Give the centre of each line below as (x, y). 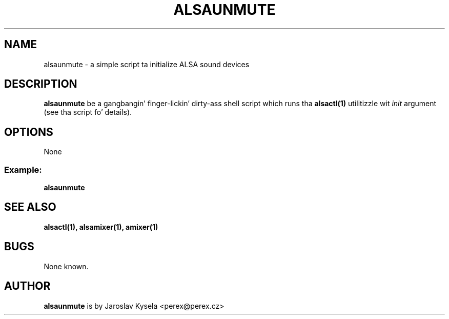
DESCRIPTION (41, 84)
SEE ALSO (30, 207)
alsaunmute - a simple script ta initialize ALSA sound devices (147, 64)
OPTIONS (29, 132)
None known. (66, 266)
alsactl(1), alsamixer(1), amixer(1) (101, 227)
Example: (23, 170)
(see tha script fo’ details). (88, 112)
